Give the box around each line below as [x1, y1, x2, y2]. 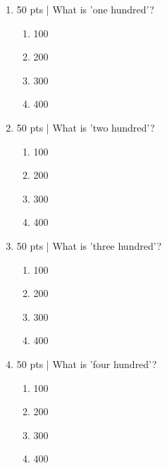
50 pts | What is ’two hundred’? [16, 120, 155, 134]
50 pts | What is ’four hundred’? [16, 356, 157, 371]
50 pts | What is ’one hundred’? [16, 2, 154, 16]
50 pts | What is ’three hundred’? [16, 238, 161, 253]
